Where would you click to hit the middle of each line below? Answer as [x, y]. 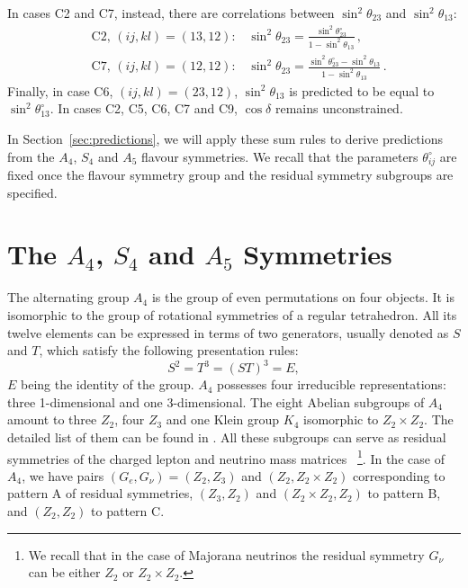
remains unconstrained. [339, 108]
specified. [32, 192]
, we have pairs [63, 475]
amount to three [52, 419]
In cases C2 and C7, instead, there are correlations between [171, 13]
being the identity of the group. [108, 384]
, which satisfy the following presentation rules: [169, 350]
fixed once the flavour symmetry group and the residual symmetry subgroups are [230, 175]
